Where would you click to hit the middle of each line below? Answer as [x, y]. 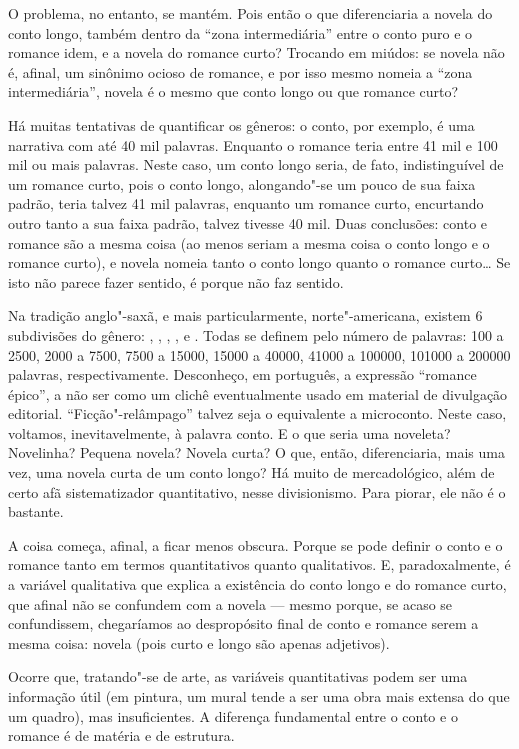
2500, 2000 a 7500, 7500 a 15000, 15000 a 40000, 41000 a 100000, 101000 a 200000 [259, 354]
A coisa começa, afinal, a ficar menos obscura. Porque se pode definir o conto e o [255, 544]
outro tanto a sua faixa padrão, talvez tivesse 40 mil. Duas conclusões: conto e [248, 222]
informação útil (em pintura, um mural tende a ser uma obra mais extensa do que [259, 696]
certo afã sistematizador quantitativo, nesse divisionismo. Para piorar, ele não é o [257, 491]
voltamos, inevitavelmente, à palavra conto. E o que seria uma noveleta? [229, 432]
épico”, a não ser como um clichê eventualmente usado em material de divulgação [258, 393]
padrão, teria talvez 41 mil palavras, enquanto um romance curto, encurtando [246, 203]
